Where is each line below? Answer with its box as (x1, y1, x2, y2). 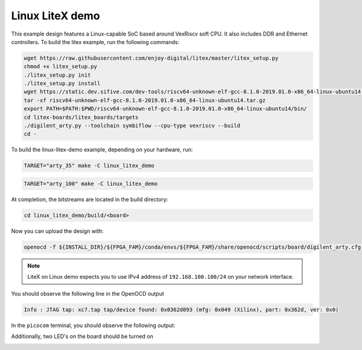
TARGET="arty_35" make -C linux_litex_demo (24, 162, 155, 169)
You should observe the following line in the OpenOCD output (11, 290, 164, 297)
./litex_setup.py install (24, 80, 101, 87)
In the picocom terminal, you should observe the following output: (11, 322, 176, 329)
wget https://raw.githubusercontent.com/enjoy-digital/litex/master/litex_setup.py (24, 54, 279, 62)
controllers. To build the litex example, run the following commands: (11, 38, 180, 45)
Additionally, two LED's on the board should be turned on (11, 332, 153, 340)
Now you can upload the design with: (11, 227, 104, 235)
